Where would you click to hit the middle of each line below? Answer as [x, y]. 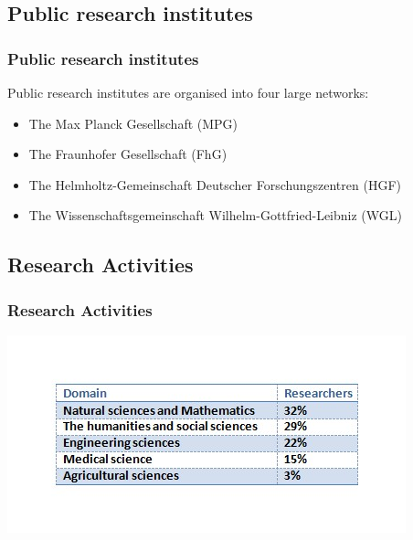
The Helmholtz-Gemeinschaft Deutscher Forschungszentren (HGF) [215, 184]
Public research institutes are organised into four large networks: [188, 92]
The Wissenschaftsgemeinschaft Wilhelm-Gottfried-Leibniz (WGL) [215, 215]
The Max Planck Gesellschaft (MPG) [133, 123]
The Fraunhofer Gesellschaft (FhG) [128, 154]
